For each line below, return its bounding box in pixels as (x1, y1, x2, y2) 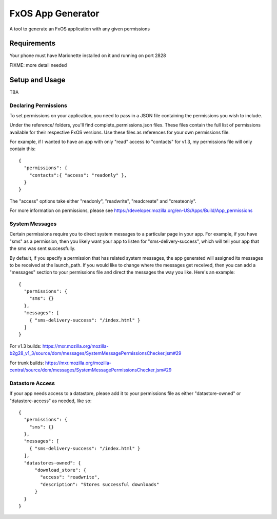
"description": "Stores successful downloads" (40, 481, 160, 487)
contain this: (9, 146, 36, 152)
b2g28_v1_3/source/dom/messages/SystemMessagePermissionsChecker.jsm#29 (9, 350, 182, 356)
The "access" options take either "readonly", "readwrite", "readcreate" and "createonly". (9, 198, 197, 204)
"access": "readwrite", (40, 474, 100, 480)
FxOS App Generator (9, 8, 100, 19)
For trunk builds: (9, 360, 44, 366)
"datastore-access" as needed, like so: (9, 398, 92, 404)
